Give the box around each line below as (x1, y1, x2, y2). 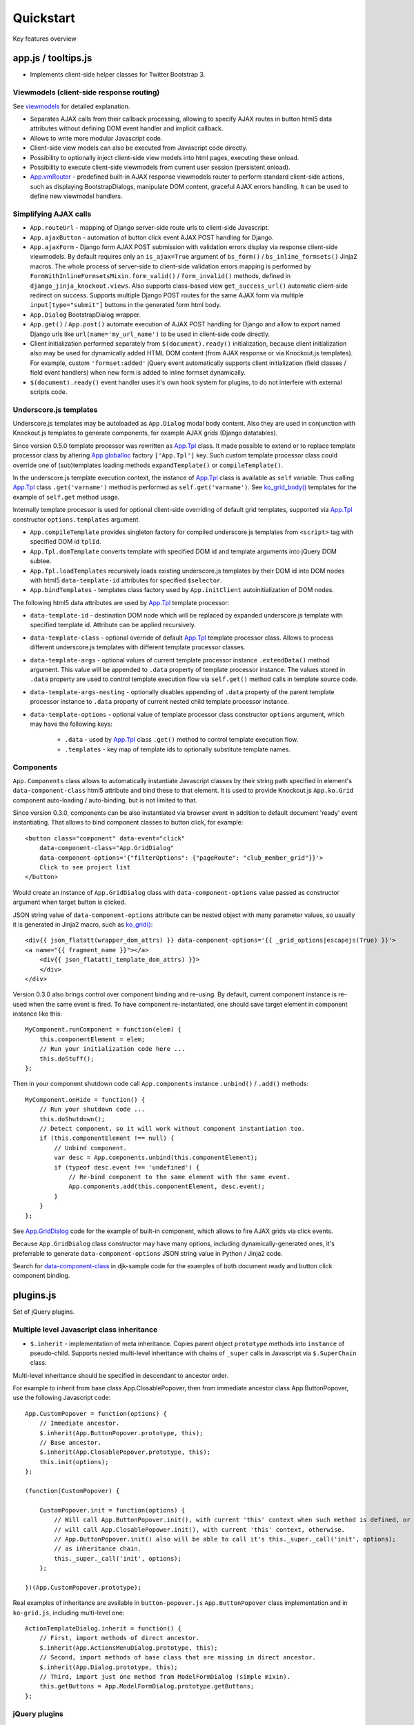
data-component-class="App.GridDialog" (39, 844, 175, 852)
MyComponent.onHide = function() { (25, 1096, 146, 1103)
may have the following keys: (30, 720, 113, 728)
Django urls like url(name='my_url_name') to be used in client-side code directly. (30, 330, 270, 338)
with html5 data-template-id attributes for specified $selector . (30, 576, 222, 584)
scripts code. (30, 387, 68, 396)
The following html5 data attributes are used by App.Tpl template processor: (12, 598, 230, 607)
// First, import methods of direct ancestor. (39, 1634, 200, 1642)
